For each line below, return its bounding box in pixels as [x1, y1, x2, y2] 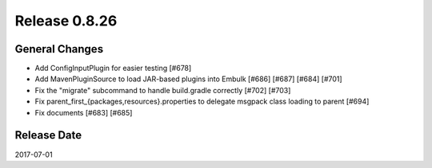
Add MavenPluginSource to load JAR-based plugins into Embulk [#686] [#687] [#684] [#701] [34, 74, 343, 84]
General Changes [14, 42, 104, 56]
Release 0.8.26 [14, 12, 118, 29]
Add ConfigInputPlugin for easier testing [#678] [34, 64, 192, 73]
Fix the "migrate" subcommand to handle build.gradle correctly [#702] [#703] [34, 85, 291, 95]
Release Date [14, 128, 82, 143]
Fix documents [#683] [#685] [34, 107, 133, 117]
